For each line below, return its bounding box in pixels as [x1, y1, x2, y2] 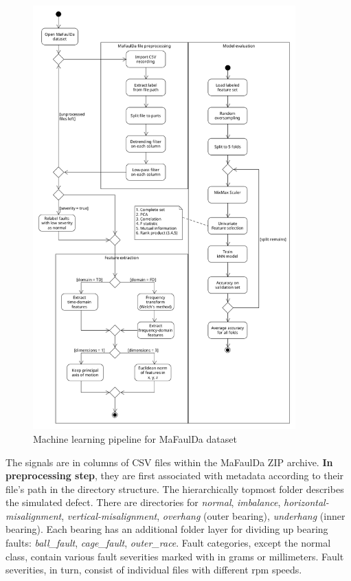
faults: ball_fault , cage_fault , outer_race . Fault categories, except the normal [5, 536, 331, 550]
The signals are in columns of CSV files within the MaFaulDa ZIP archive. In [5, 454, 333, 469]
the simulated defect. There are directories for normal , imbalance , [5, 495, 281, 509]
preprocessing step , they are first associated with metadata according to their [5, 468, 344, 483]
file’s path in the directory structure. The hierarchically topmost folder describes [5, 481, 344, 496]
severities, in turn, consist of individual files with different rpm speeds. [5, 562, 302, 577]
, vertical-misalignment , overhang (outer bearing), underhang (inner [61, 508, 346, 523]
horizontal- [284, 495, 329, 509]
